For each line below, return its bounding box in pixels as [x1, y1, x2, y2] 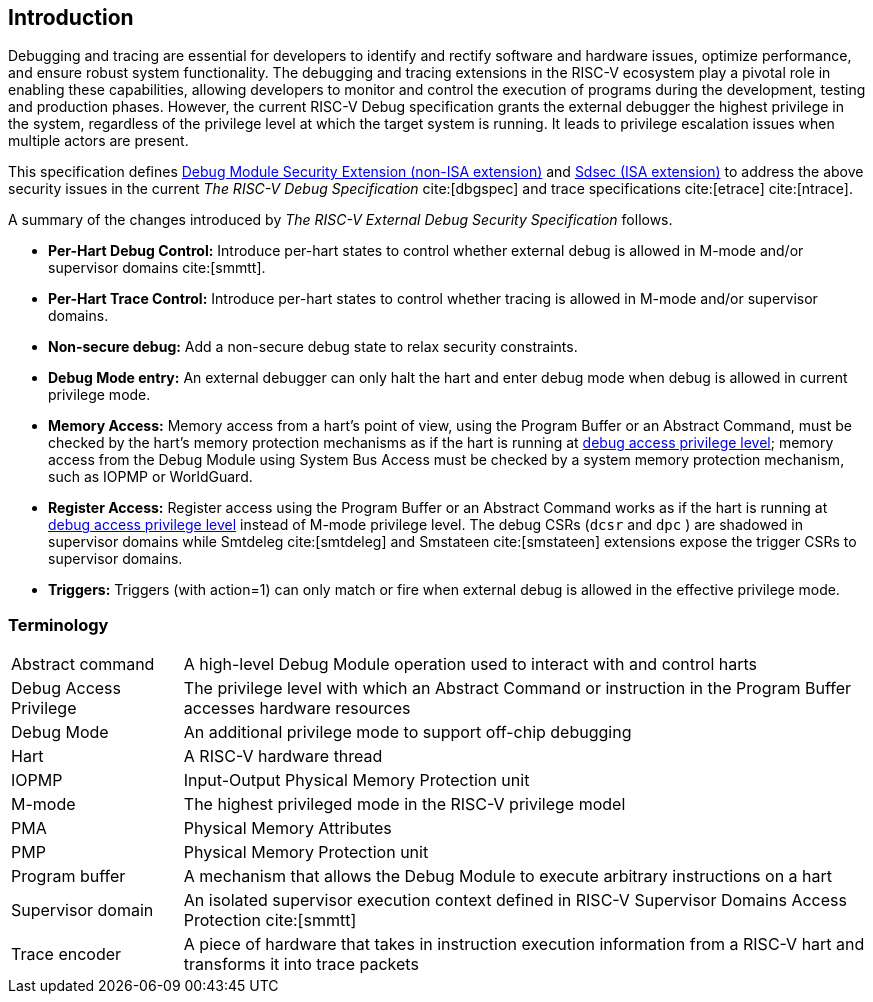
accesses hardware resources [183, 698, 411, 719]
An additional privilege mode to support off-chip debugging [183, 722, 632, 743]
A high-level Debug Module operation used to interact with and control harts [183, 654, 758, 675]
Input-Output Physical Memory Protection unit [183, 770, 530, 791]
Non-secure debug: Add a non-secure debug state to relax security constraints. [48, 338, 578, 356]
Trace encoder [11, 944, 122, 965]
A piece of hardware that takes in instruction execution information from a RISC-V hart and [183, 934, 865, 955]
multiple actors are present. [8, 132, 189, 150]
